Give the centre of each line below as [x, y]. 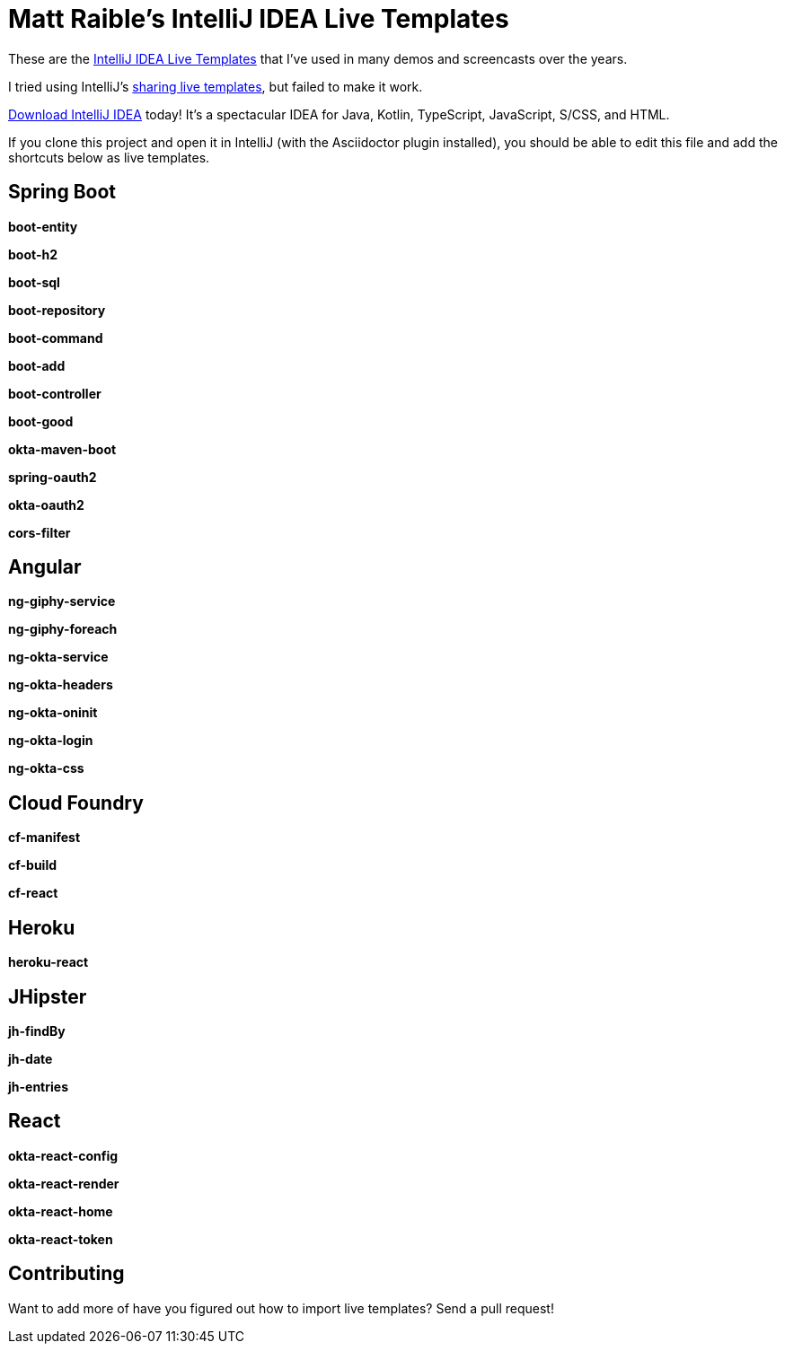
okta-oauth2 [46, 504]
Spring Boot [62, 192]
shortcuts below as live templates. [109, 157]
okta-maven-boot [62, 449]
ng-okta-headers [61, 685]
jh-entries [38, 1086]
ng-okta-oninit [53, 713]
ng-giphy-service [62, 601]
